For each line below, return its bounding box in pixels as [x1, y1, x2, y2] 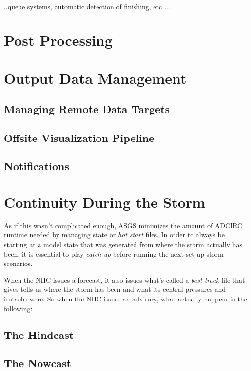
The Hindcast [4, 327, 74, 342]
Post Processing [4, 30, 113, 50]
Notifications [4, 159, 70, 174]
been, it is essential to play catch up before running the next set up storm [4, 248, 224, 259]
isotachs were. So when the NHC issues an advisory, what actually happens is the [4, 293, 247, 303]
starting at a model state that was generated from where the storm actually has [4, 239, 242, 249]
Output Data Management [4, 68, 187, 88]
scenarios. [4, 258, 33, 268]
